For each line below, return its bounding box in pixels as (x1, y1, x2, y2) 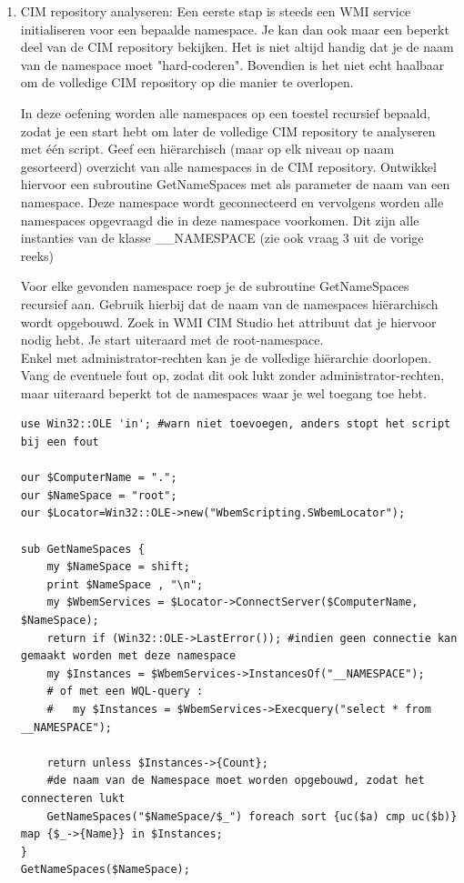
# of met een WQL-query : (46, 685, 204, 698)
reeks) (20, 246, 55, 265)
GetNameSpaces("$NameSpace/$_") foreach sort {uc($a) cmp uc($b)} (46, 809, 458, 823)
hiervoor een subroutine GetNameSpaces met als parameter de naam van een (20, 175, 450, 194)
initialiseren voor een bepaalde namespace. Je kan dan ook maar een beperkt (20, 19, 449, 38)
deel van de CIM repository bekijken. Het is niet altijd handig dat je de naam (20, 37, 454, 56)
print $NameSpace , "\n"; (46, 577, 204, 591)
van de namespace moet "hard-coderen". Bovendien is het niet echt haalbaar (20, 55, 445, 74)
